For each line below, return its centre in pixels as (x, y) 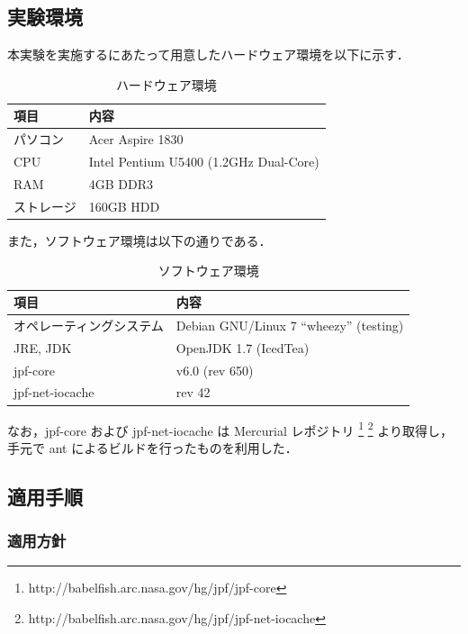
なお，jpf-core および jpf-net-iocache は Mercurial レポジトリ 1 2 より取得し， (230, 429)
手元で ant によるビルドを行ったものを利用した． (153, 447)
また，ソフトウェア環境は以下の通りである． (139, 240)
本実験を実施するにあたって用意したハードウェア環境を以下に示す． (208, 54)
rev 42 (193, 392)
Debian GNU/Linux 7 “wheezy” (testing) (290, 325)
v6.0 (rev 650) (215, 370)
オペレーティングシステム (89, 325)
